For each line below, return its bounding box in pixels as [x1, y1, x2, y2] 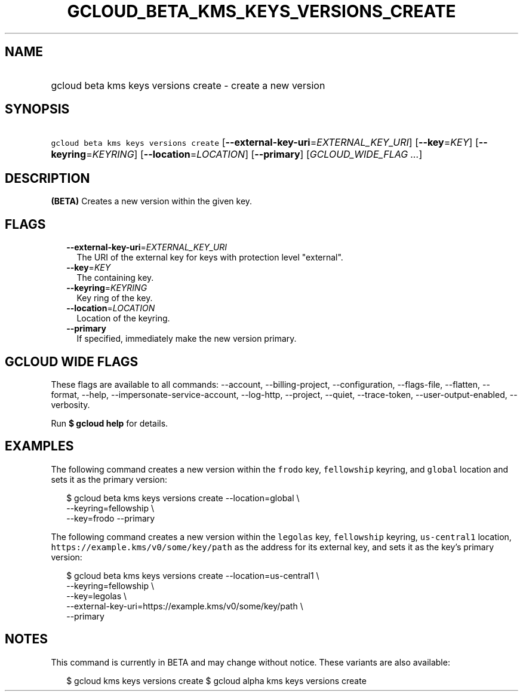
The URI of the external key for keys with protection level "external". [76, 252, 343, 263]
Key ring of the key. [76, 293, 153, 303]
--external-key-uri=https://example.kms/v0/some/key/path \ [66, 600, 303, 611]
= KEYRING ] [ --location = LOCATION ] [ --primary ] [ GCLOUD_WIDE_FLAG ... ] [86, 148, 423, 161]
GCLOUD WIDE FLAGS [5, 354, 139, 369]
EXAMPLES [5, 439, 74, 454]
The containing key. [76, 272, 154, 283]
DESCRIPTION [5, 170, 90, 186]
